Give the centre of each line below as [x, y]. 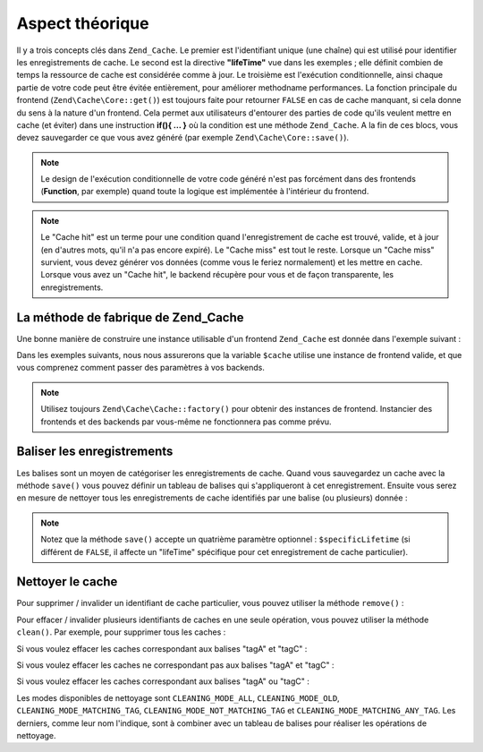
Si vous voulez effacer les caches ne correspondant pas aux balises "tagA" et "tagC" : [175, 665]
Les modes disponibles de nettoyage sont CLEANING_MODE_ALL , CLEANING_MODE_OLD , [178, 697]
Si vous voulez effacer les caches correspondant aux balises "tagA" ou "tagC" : [163, 681]
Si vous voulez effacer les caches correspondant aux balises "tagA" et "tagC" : [162, 648]
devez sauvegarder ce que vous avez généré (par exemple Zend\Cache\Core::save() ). [182, 138]
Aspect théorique [83, 23]
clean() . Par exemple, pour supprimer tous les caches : [121, 632]
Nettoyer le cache [67, 582]
